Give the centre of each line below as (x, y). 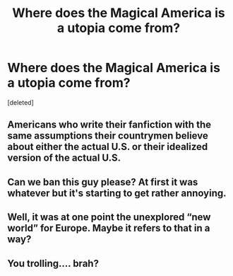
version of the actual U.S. (64, 158)
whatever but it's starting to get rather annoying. (117, 193)
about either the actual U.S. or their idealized (108, 147)
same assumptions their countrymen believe (108, 136)
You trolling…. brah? (53, 263)
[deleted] (20, 102)
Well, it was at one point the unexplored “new (109, 217)
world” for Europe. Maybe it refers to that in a (109, 228)
